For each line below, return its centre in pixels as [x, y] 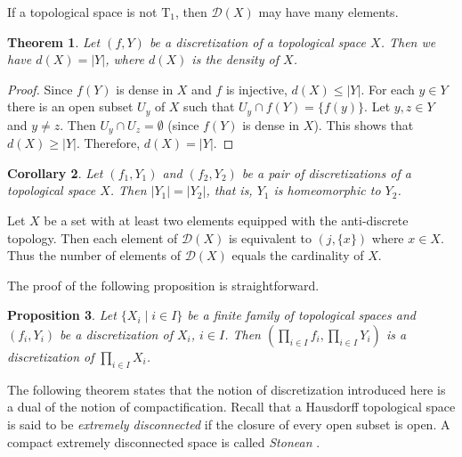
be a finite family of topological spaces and [301, 315]
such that [209, 106]
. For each [388, 89]
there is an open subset [70, 106]
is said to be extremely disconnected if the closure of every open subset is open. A [229, 424]
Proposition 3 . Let [62, 315]
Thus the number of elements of [94, 255]
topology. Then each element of [93, 237]
